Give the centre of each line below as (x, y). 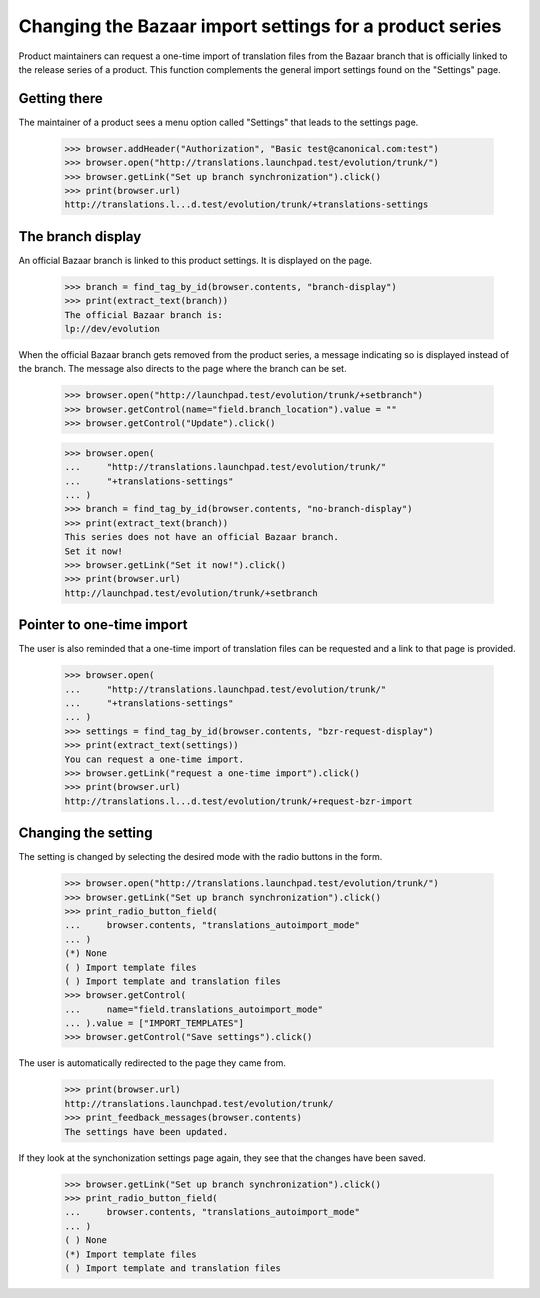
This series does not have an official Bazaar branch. (201, 537)
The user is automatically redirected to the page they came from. (152, 1063)
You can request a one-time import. (154, 759)
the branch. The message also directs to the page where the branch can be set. (182, 369)
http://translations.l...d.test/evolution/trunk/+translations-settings (246, 204)
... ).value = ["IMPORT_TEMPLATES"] (154, 1023)
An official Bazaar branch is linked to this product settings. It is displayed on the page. (195, 260)
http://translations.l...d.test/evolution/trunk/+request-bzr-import (238, 801)
